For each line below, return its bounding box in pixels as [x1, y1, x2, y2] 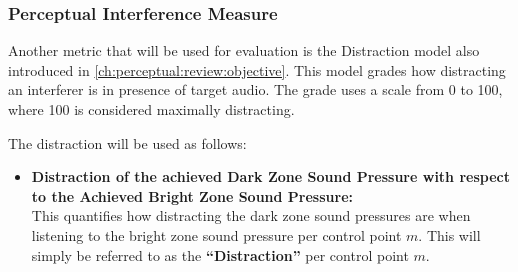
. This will [418, 224, 481, 245]
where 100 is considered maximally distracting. [8, 99, 295, 119]
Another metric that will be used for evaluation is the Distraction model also [8, 40, 480, 61]
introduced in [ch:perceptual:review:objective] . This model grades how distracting [8, 59, 506, 80]
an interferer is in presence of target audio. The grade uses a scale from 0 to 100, [8, 79, 503, 100]
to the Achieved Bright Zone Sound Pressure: [31, 185, 354, 206]
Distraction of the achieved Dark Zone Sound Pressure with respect [31, 166, 510, 187]
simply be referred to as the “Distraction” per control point [31, 244, 409, 265]
